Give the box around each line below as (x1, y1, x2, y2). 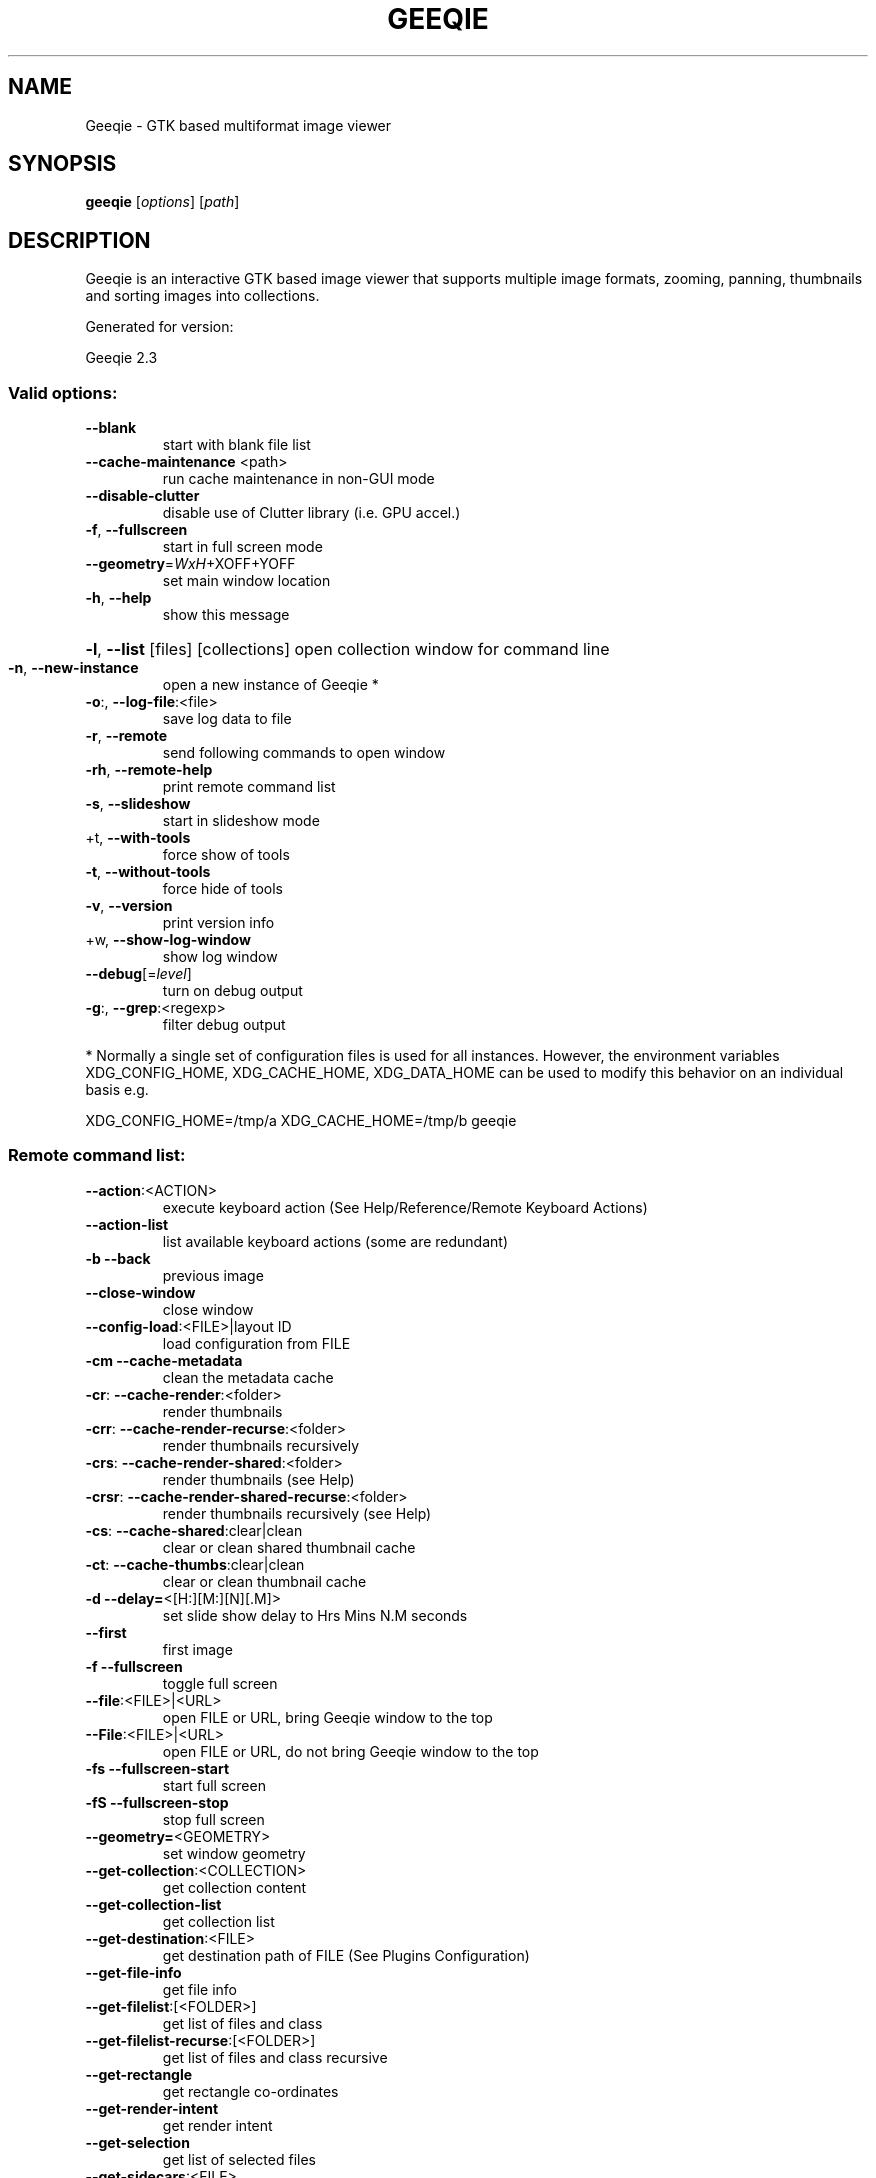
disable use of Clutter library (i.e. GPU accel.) (162, 504, 461, 522)
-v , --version (85, 897, 173, 915)
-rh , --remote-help (85, 761, 213, 779)
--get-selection (85, 2133, 190, 2151)
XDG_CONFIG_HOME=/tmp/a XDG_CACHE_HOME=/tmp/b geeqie (85, 1112, 517, 1130)
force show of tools (162, 846, 290, 864)
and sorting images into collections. (85, 287, 320, 305)
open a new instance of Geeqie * (162, 676, 379, 694)
